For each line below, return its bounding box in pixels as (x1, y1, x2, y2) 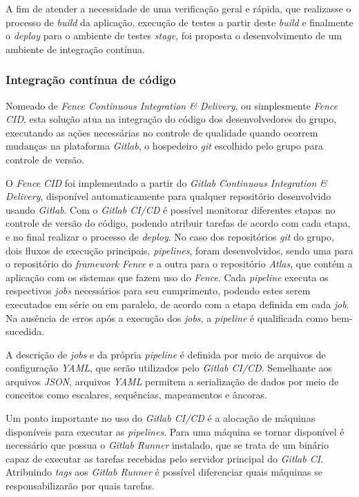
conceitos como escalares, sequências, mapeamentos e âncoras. (6, 387, 267, 402)
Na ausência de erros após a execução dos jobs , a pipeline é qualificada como (6, 310, 329, 325)
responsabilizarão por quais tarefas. (6, 478, 155, 493)
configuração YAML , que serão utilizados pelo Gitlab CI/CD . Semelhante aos (6, 361, 333, 375)
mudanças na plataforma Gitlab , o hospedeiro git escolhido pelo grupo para (6, 139, 323, 153)
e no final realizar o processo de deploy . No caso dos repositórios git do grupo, (6, 229, 334, 243)
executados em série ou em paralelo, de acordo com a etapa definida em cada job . (6, 296, 349, 311)
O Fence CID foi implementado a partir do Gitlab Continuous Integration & (6, 175, 328, 190)
